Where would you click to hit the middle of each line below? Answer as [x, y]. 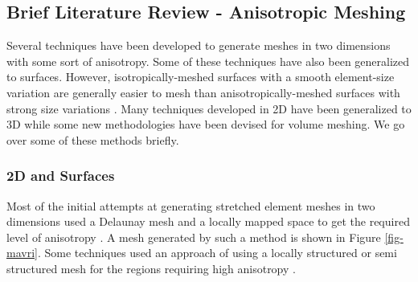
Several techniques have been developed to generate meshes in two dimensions [199, 45]
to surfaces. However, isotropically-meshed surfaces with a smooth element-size [201, 77]
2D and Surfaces [61, 176]
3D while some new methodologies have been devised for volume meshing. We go [206, 124]
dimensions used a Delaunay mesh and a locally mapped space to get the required [208, 221]
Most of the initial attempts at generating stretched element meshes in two [191, 205]
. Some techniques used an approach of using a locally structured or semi [217, 253]
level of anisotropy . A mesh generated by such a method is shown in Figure [194, 237]
